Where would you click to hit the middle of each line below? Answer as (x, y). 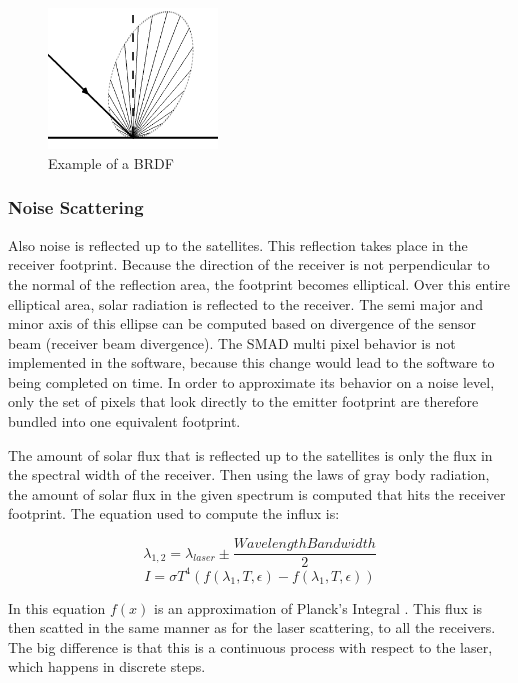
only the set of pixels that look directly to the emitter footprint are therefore (243, 401)
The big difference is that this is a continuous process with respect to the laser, (250, 646)
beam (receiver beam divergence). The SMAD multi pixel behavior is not (232, 342)
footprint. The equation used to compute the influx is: (174, 513)
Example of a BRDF (111, 162)
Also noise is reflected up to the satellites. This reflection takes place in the (238, 244)
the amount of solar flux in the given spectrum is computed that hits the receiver (257, 493)
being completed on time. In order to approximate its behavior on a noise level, (251, 381)
